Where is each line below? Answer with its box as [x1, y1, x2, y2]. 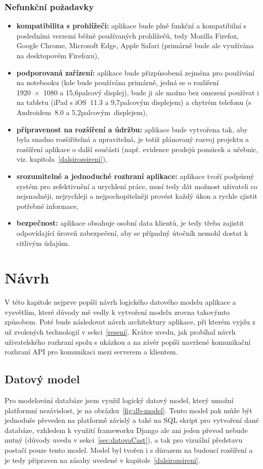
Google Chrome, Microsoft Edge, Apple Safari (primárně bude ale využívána [16, 40, 254, 51]
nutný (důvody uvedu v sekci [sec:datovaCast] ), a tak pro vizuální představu [5, 435, 243, 445]
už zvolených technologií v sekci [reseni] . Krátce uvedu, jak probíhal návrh [5, 327, 236, 337]
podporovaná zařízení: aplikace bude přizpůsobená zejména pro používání [16, 67, 254, 78]
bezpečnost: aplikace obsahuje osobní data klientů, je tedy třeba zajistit [16, 218, 244, 228]
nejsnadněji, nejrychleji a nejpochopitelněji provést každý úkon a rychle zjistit [16, 191, 257, 201]
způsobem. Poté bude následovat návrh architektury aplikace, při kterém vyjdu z [5, 316, 256, 327]
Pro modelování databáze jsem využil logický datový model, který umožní [5, 394, 234, 405]
